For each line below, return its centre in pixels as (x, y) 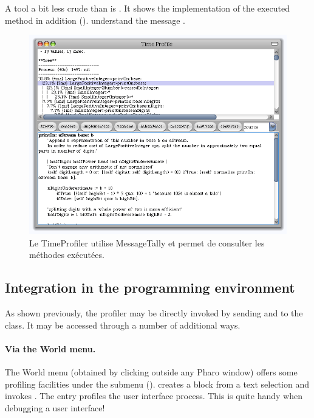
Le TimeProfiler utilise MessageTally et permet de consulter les (147, 242)
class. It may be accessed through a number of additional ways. (123, 325)
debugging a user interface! (55, 408)
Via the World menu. (50, 349)
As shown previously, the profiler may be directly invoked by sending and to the (154, 313)
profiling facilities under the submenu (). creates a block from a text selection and (157, 384)
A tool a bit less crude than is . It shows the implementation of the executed (147, 8)
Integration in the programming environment (150, 287)
